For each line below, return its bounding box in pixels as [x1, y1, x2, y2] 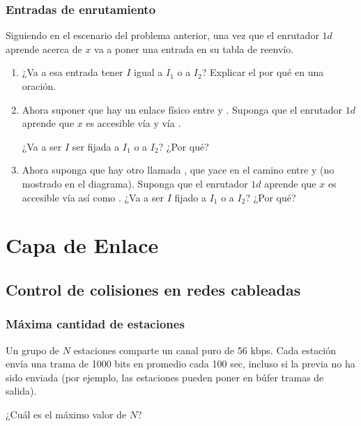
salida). [6, 383, 37, 398]
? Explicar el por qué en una [201, 65, 324, 79]
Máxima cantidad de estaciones [6, 315, 185, 333]
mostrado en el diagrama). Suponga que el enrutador [22, 176, 248, 190]
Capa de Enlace [6, 231, 159, 259]
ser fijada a [72, 139, 120, 153]
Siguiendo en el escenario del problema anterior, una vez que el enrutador [6, 28, 319, 43]
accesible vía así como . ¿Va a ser [22, 190, 164, 204]
